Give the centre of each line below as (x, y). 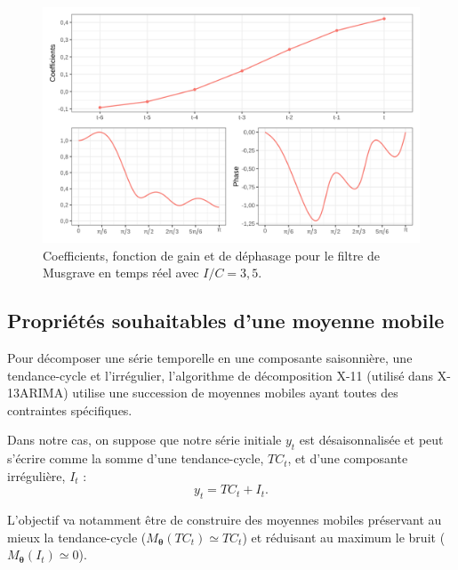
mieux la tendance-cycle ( (77, 537)
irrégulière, (36, 475)
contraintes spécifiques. (70, 409)
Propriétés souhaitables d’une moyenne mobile (226, 321)
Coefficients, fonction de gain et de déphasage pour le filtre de (211, 255)
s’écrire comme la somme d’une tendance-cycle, (136, 458)
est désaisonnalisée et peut (371, 440)
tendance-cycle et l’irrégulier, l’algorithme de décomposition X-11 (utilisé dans (221, 375)
